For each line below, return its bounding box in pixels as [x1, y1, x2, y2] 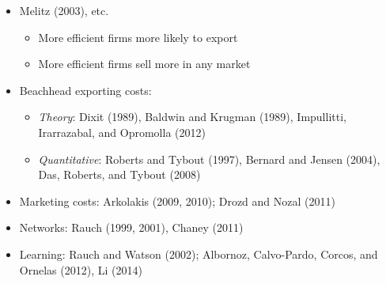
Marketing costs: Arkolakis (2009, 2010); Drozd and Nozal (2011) [19, 192, 335, 209]
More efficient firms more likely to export [38, 28, 238, 45]
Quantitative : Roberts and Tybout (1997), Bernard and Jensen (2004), [38, 150, 380, 167]
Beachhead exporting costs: [19, 81, 152, 98]
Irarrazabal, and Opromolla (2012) [38, 123, 206, 140]
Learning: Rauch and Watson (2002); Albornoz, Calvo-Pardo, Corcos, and [19, 245, 378, 262]
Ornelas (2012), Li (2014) [19, 261, 142, 278]
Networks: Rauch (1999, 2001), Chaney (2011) [19, 219, 244, 236]
